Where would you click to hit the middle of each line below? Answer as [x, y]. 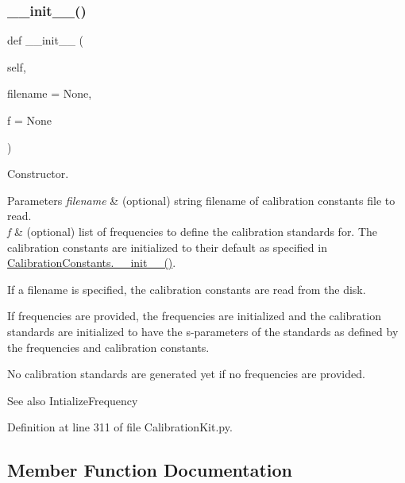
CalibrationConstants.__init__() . [92, 263]
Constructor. [38, 174]
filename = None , [50, 93]
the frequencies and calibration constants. [108, 347]
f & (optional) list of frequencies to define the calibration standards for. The [193, 231]
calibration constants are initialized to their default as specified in [167, 247]
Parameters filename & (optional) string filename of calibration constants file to [201, 200]
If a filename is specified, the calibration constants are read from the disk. [187, 289]
